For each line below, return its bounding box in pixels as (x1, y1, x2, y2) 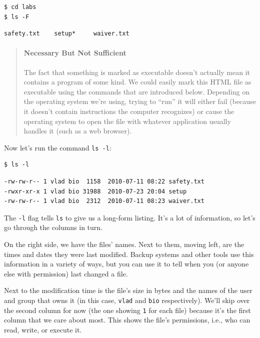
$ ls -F (4, 13, 29, 20)
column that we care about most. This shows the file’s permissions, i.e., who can (4, 314, 250, 325)
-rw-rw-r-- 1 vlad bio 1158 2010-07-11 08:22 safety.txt (4, 177, 204, 185)
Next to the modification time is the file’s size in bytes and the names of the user (4, 285, 252, 295)
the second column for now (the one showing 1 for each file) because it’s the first (4, 304, 251, 315)
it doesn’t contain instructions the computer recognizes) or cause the (23, 105, 234, 116)
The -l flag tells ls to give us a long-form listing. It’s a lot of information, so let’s (4, 212, 255, 222)
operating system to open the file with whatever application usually (23, 115, 231, 126)
